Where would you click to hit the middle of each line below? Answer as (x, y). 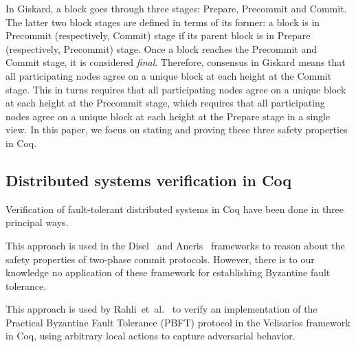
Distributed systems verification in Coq (148, 180)
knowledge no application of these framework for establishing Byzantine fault (168, 272)
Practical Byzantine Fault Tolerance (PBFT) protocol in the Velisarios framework (178, 322)
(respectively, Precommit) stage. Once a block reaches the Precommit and (161, 48)
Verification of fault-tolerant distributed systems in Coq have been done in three (175, 209)
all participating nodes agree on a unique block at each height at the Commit (169, 75)
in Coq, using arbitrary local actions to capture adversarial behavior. (151, 336)
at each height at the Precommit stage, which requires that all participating (165, 103)
